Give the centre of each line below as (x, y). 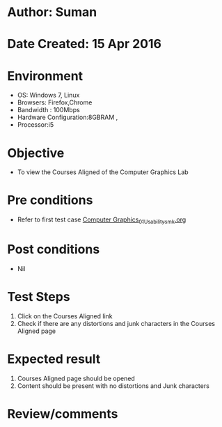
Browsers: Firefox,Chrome (55, 102)
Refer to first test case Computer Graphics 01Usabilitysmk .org (102, 220)
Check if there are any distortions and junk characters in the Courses (116, 323)
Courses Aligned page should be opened (76, 378)
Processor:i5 (35, 125)
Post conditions (54, 250)
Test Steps (39, 297)
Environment (45, 76)
